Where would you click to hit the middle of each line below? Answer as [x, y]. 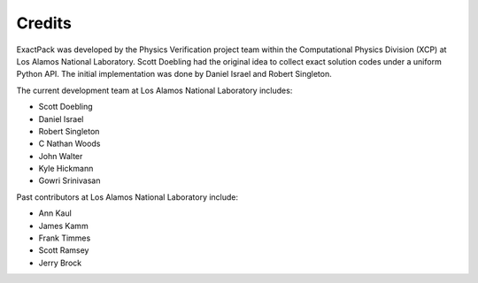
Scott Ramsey [64, 250]
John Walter [61, 156]
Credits [44, 23]
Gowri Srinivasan [69, 180]
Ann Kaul [55, 213]
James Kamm [63, 226]
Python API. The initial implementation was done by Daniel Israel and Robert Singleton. [174, 74]
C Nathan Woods [69, 144]
